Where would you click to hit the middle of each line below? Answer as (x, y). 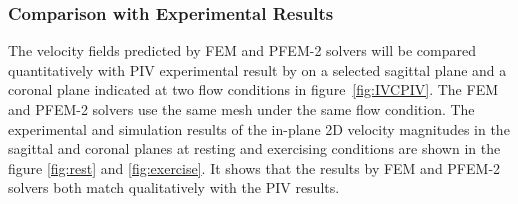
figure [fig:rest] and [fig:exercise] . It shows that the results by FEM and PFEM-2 (254, 167)
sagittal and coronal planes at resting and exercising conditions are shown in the (254, 148)
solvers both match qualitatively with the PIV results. (174, 187)
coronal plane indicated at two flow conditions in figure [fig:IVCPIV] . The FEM (253, 89)
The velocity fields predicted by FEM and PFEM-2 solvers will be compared (242, 50)
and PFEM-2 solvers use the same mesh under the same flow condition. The (241, 109)
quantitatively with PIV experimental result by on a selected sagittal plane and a (257, 69)
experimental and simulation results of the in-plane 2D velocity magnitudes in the (259, 128)
